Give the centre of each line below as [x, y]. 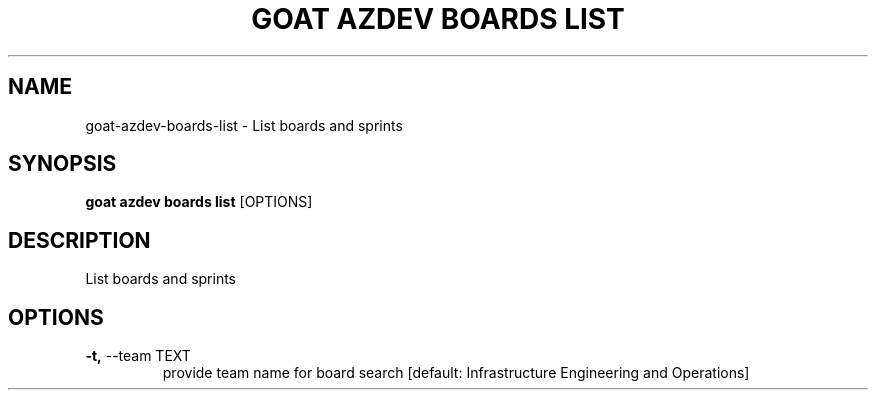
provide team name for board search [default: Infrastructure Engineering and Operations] [456, 373]
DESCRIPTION [79, 240]
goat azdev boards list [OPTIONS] [199, 202]
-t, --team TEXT [138, 356]
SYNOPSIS [62, 164]
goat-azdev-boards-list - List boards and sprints [244, 125]
